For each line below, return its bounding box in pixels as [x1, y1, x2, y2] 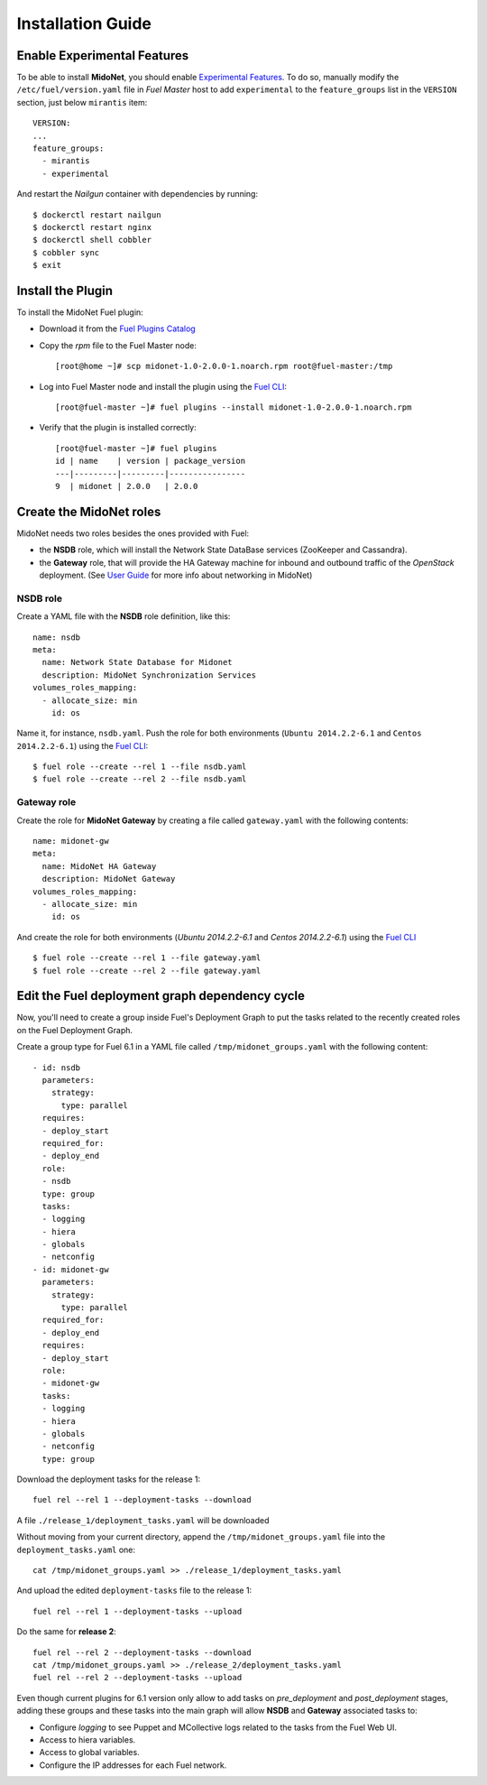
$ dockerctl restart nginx [32, 222, 152, 232]
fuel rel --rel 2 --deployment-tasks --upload [32, 1672, 243, 1683]
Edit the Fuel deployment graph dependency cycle [16, 988, 306, 1003]
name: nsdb [32, 632, 81, 643]
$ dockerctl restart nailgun [32, 209, 161, 220]
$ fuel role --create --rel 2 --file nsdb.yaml [32, 774, 247, 784]
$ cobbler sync [32, 247, 100, 257]
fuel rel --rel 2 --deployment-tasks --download [32, 1647, 252, 1658]
